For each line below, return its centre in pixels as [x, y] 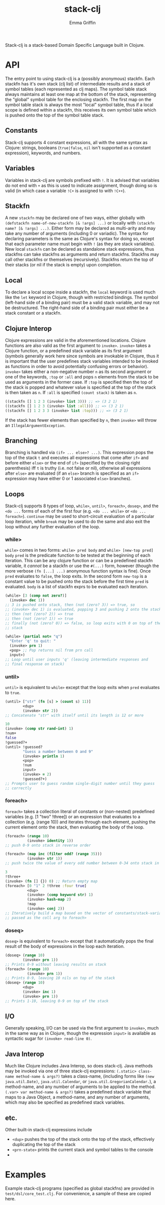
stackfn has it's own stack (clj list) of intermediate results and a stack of [78, 84]
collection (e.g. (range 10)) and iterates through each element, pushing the [80, 822]
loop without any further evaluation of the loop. [53, 527]
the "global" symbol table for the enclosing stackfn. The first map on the [78, 99]
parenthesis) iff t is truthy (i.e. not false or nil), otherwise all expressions [78, 468]
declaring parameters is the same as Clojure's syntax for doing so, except [80, 239]
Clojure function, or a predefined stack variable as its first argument [74, 350]
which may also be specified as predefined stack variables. [65, 1102]
